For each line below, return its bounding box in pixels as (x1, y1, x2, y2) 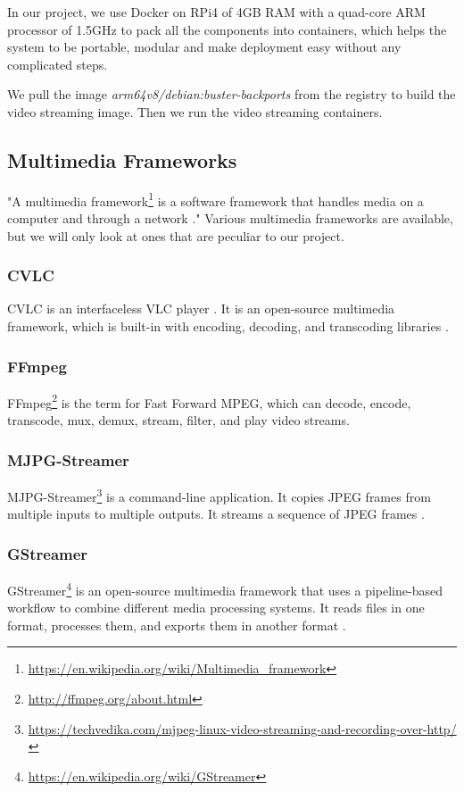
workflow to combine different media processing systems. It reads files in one (7, 598, 425, 617)
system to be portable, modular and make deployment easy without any (7, 38, 402, 56)
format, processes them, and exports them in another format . (7, 615, 346, 634)
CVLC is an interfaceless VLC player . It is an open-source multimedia (7, 299, 395, 318)
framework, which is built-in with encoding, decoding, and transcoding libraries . (7, 317, 449, 336)
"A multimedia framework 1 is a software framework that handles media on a (7, 188, 424, 210)
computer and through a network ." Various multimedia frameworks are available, (7, 209, 453, 228)
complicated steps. (7, 54, 108, 73)
